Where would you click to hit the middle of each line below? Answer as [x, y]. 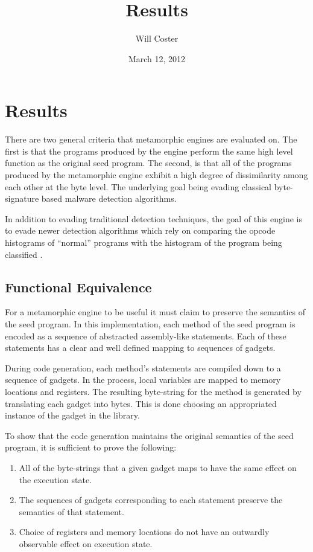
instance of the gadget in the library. [72, 415]
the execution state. [55, 479]
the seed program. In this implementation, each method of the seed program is [150, 323]
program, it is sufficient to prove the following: [91, 447]
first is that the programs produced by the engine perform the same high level [149, 151]
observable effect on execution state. [86, 543]
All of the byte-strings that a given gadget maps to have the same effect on [158, 467]
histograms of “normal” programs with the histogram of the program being [144, 242]
